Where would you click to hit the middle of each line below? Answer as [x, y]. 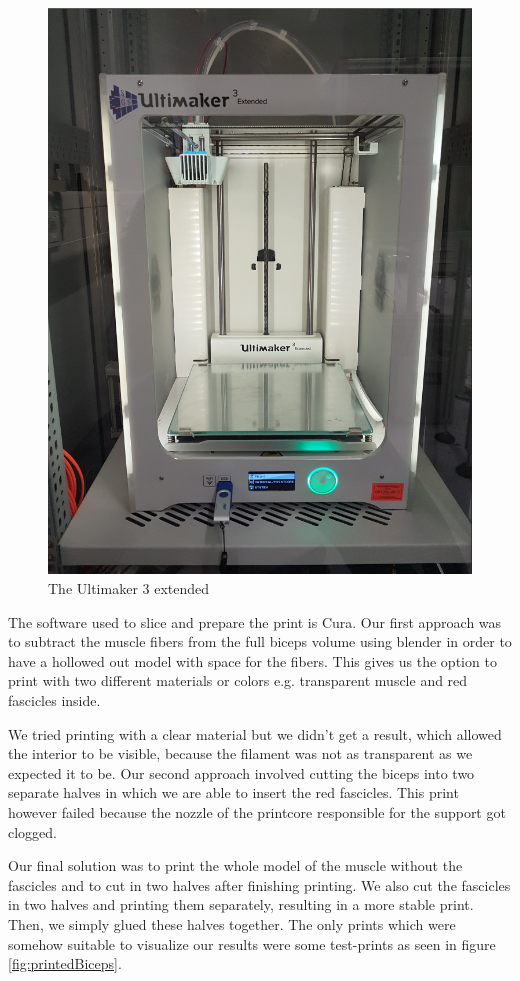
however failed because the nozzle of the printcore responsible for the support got [257, 812]
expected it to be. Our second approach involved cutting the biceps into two [241, 772]
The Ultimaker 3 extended [129, 588]
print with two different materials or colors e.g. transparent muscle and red [238, 680]
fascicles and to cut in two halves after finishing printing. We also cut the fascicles [259, 884]
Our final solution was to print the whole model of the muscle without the [235, 865]
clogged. [32, 831]
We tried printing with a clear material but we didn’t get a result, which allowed [255, 733]
